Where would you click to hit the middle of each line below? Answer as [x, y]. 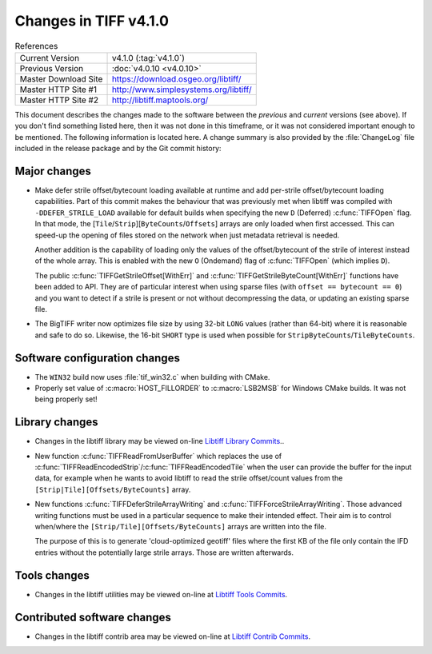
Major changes [53, 171]
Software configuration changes [97, 358]
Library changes [56, 423]
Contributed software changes [93, 617]
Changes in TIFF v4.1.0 [92, 21]
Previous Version [52, 68]
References [36, 46]
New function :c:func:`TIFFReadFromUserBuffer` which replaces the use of [158, 456]
